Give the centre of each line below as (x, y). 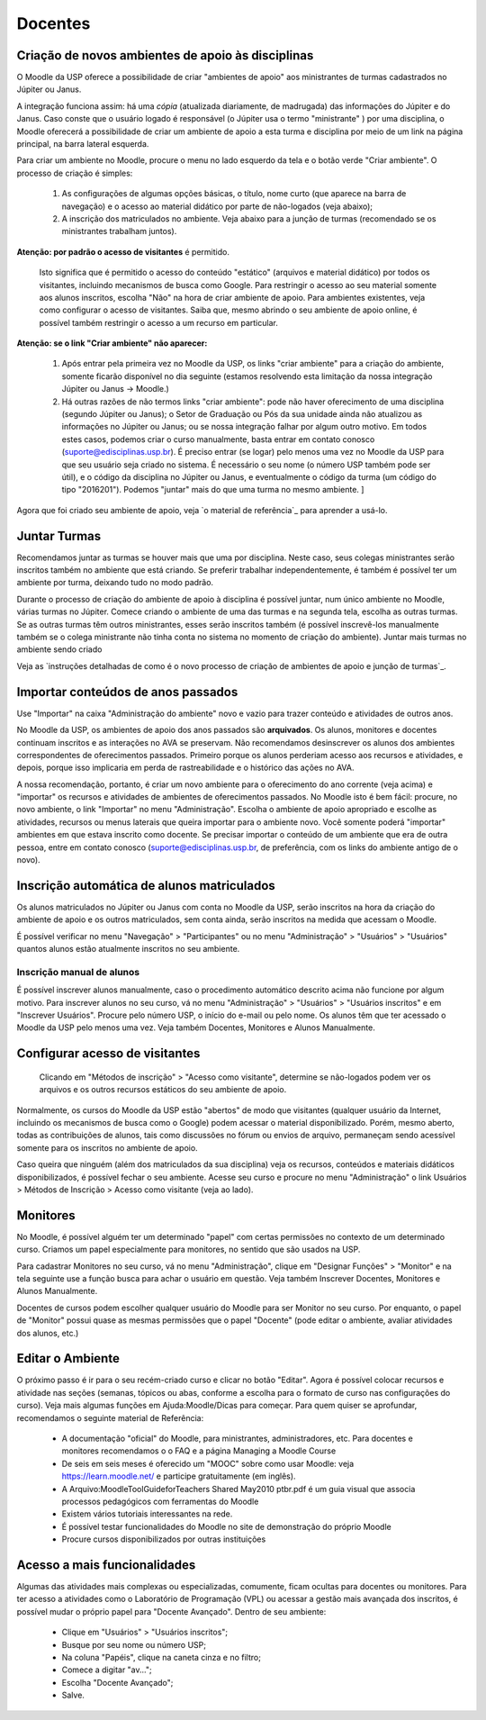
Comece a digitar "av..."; (107, 1670)
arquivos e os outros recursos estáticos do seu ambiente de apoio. (163, 1090)
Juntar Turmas (59, 536)
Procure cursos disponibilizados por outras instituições (164, 1539)
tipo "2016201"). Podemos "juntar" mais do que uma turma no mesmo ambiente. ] (213, 490)
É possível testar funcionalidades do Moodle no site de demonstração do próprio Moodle (226, 1526)
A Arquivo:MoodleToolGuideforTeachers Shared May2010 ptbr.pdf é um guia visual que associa (238, 1489)
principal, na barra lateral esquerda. (83, 144)
